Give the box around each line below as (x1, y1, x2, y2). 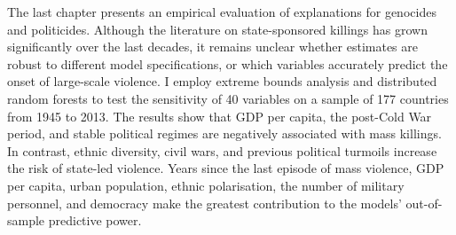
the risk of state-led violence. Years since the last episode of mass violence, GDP (7, 159, 444, 177)
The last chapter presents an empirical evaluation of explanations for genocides (7, 3, 436, 20)
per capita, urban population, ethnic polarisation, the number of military (7, 176, 405, 194)
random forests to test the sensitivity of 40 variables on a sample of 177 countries (7, 89, 449, 107)
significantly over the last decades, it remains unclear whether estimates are (7, 37, 418, 56)
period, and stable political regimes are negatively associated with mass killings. (7, 124, 442, 143)
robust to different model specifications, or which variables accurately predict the (7, 54, 448, 73)
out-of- (405, 193, 443, 212)
